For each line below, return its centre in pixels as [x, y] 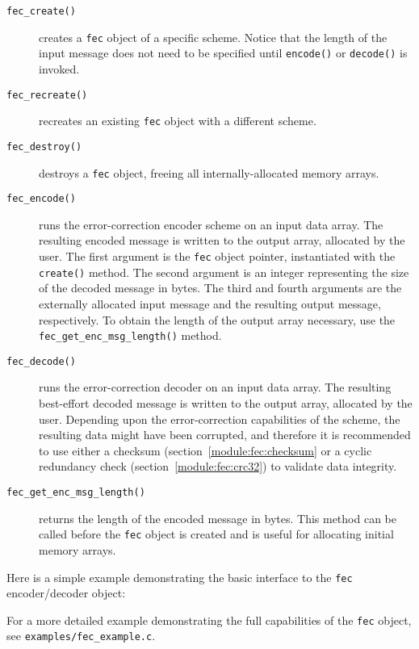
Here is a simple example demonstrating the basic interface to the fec [180, 577]
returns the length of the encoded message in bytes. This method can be [218, 518]
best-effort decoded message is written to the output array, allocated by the [226, 403]
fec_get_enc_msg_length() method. [130, 335]
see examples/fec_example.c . [81, 636]
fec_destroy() [44, 147]
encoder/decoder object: [66, 593]
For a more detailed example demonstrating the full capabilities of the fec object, [209, 620]
